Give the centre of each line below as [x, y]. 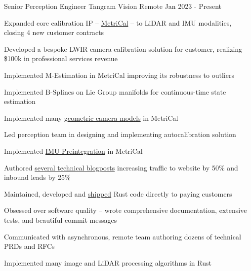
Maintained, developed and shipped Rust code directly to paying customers [118, 193]
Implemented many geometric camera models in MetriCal [91, 118]
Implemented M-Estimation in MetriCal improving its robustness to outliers [119, 75]
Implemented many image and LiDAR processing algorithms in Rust [108, 262]
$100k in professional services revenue [61, 58]
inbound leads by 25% [37, 177]
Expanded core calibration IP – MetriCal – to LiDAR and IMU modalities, [118, 22]
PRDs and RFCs [29, 246]
